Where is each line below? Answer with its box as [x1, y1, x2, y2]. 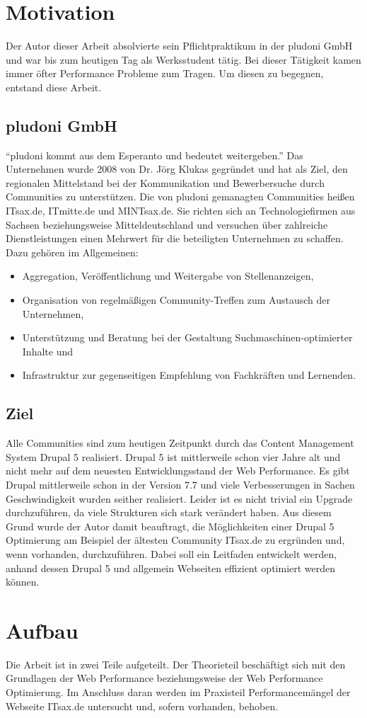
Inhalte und [22, 343, 73, 358]
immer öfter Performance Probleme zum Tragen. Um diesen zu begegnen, [6, 66, 324, 81]
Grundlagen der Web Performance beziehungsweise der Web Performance [6, 671, 323, 685]
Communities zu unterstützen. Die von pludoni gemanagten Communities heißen [6, 189, 355, 204]
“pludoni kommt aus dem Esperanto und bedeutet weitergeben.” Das [6, 147, 303, 162]
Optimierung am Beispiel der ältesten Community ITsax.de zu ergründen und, [6, 532, 345, 547]
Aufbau [6, 615, 78, 644]
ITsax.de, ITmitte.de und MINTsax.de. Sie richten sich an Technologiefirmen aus [6, 203, 356, 218]
